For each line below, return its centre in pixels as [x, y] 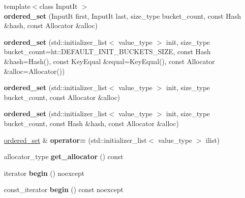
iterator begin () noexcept [44, 173]
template [17, 6]
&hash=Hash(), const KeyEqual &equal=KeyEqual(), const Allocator [109, 61]
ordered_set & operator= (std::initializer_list [76, 140]
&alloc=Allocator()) [34, 71]
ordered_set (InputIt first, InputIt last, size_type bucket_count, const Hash [122, 16]
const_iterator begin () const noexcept [64, 189]
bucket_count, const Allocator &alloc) [62, 97]
